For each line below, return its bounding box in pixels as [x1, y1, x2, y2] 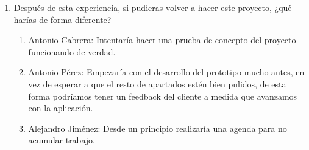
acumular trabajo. [28, 134, 95, 146]
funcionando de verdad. [28, 45, 116, 58]
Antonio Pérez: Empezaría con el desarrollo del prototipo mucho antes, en [28, 66, 305, 78]
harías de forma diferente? [13, 13, 112, 26]
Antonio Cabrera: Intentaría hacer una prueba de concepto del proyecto [28, 33, 296, 46]
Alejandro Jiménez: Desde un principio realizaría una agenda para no [28, 121, 287, 134]
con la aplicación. [28, 101, 93, 114]
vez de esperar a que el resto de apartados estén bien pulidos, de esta [28, 77, 286, 90]
